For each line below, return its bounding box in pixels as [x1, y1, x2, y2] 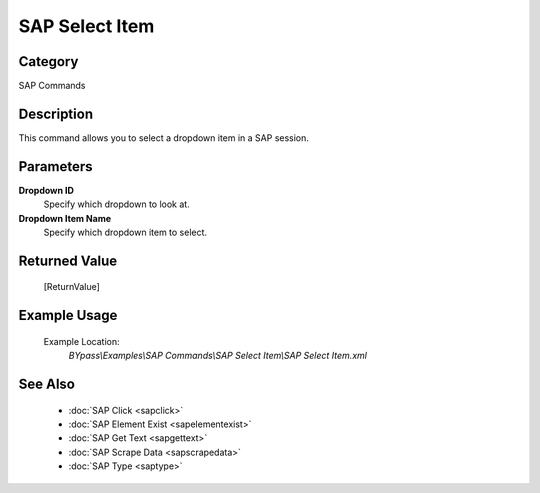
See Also [18, 376, 75, 393]
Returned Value [18, 252, 118, 269]
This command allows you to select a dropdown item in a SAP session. [18, 131, 310, 144]
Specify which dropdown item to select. [43, 226, 208, 239]
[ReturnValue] [43, 281, 100, 293]
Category [18, 53, 79, 70]
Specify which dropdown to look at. [43, 198, 190, 210]
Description [18, 105, 94, 122]
